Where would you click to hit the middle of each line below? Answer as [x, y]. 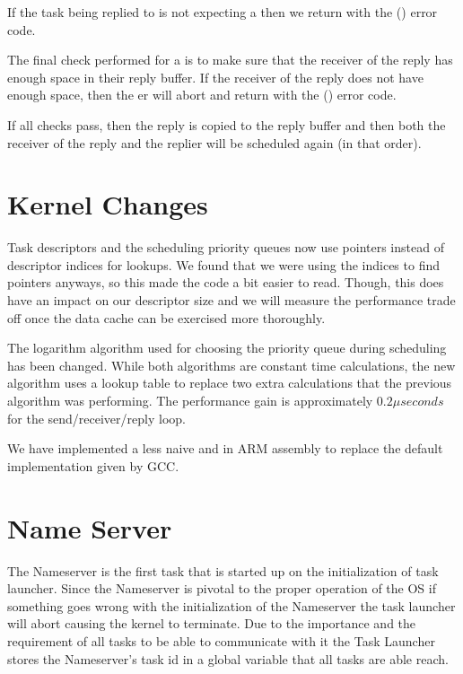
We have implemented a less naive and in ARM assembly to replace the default [225, 448]
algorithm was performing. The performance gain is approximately [190, 401]
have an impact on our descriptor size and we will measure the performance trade [231, 300]
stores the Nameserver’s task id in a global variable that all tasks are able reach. [228, 658]
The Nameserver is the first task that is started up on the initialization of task [223, 570]
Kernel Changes [108, 204]
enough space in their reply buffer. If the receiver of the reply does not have [215, 77]
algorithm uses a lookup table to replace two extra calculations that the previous [230, 383]
